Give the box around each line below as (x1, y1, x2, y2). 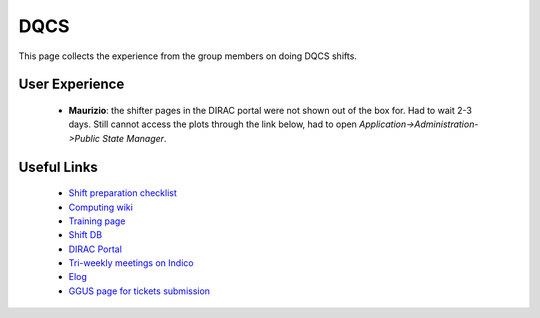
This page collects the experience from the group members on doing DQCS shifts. (18, 50, 357, 62)
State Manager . (101, 132, 167, 144)
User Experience (18, 76, 125, 93)
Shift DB (68, 229, 103, 241)
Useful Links (18, 158, 99, 175)
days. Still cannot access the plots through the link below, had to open (68, 118, 357, 130)
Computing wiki (68, 201, 134, 213)
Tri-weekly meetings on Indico (68, 257, 194, 269)
